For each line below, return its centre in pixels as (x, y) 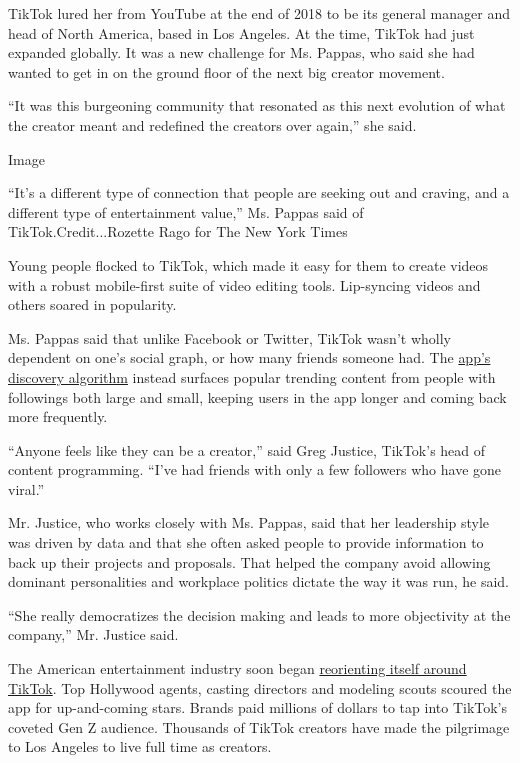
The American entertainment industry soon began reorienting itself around (237, 668)
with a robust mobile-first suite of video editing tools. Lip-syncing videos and (244, 284)
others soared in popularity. (92, 304)
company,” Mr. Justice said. (93, 634)
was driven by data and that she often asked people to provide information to (246, 542)
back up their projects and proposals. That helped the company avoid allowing (249, 561)
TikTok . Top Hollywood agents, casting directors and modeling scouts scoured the (260, 687)
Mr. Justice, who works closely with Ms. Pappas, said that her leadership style (249, 522)
